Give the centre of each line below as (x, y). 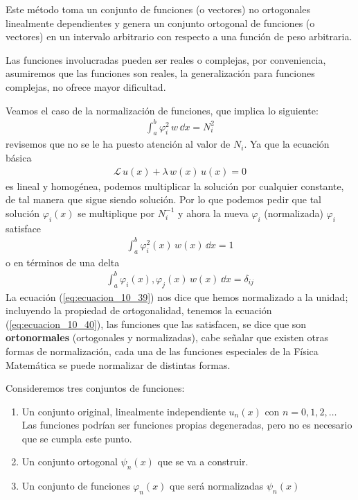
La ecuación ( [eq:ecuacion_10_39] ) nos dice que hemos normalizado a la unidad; (177, 296)
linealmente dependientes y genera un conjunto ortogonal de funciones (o (160, 23)
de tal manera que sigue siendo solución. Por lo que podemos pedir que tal (164, 199)
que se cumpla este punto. (77, 438)
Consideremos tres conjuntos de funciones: (95, 388)
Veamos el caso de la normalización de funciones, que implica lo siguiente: (162, 110)
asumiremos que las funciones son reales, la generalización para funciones (160, 73)
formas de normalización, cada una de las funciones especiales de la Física (162, 351)
